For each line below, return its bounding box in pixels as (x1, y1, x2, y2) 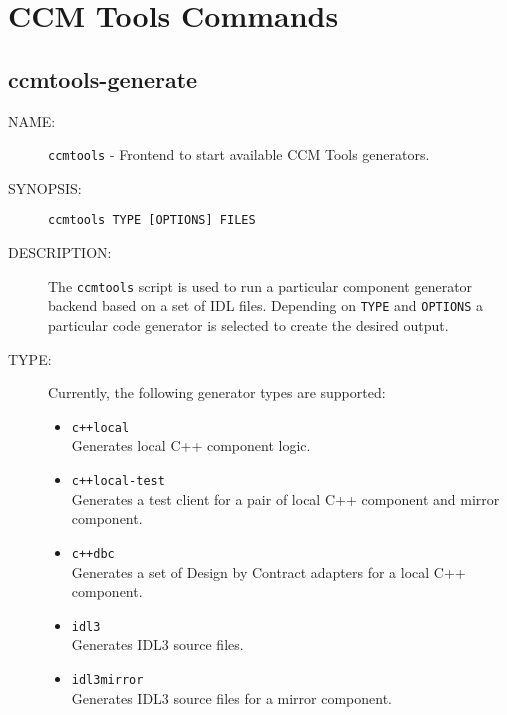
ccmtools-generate (8, 63, 198, 94)
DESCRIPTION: (8, 242, 112, 263)
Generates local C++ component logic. (71, 435, 311, 456)
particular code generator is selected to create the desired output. (48, 314, 449, 335)
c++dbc (71, 546, 115, 561)
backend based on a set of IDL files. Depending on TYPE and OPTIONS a (48, 295, 484, 316)
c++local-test (71, 474, 165, 489)
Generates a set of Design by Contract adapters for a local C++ (71, 561, 466, 582)
